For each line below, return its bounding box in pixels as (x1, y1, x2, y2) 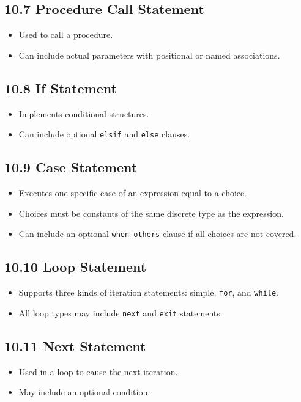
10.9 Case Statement (4, 158, 138, 177)
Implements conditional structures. (18, 107, 149, 120)
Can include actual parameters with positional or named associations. (18, 48, 280, 61)
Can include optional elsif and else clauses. (18, 128, 190, 141)
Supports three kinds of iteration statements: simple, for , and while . (18, 286, 278, 299)
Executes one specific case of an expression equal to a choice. (18, 186, 247, 199)
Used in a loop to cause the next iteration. (18, 365, 178, 378)
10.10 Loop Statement (4, 257, 147, 276)
